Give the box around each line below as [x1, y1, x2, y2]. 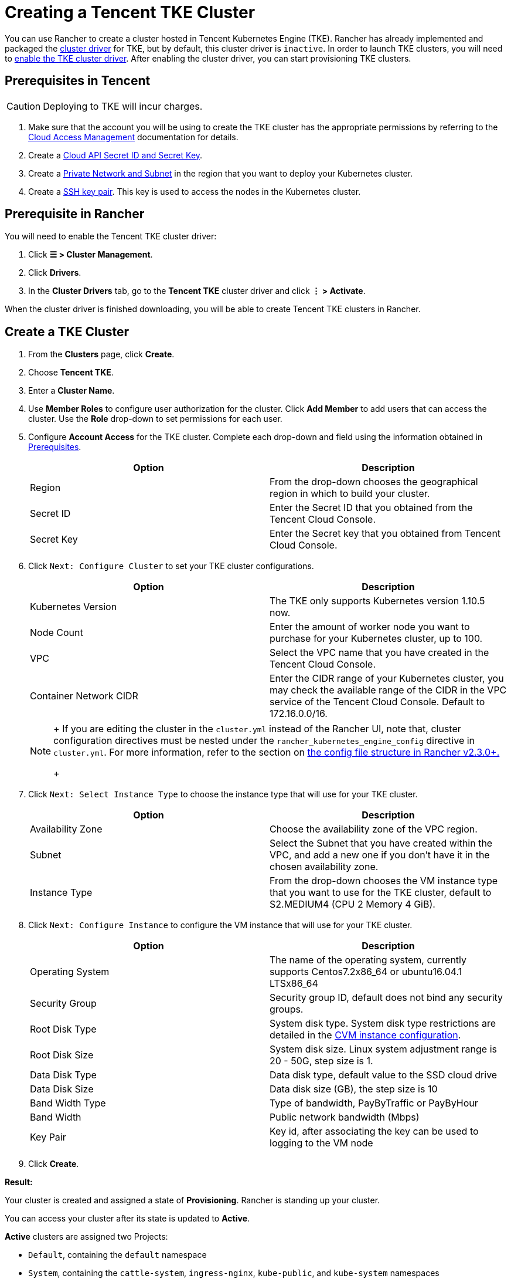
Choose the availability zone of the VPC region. [270, 823, 478, 835]
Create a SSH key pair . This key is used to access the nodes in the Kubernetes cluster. [28, 186, 361, 197]
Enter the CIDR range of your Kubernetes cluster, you [270, 672, 504, 685]
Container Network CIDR [30, 690, 138, 702]
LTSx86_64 [270, 977, 318, 990]
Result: [5, 1177, 33, 1187]
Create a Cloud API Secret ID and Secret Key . [28, 150, 203, 160]
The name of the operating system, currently [270, 954, 467, 966]
